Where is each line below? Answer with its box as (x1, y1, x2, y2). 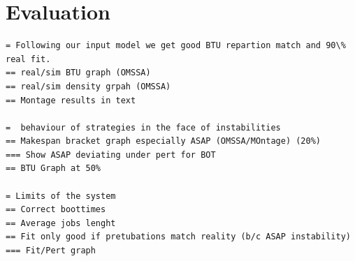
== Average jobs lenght (6, 218, 116, 228)
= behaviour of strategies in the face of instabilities (6, 122, 281, 133)
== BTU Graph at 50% (6, 163, 101, 174)
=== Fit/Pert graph (6, 246, 96, 256)
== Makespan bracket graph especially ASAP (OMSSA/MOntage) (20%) (6, 136, 321, 147)
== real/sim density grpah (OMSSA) (6, 81, 171, 91)
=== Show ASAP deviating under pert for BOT (6, 149, 216, 160)
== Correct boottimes (6, 204, 106, 215)
